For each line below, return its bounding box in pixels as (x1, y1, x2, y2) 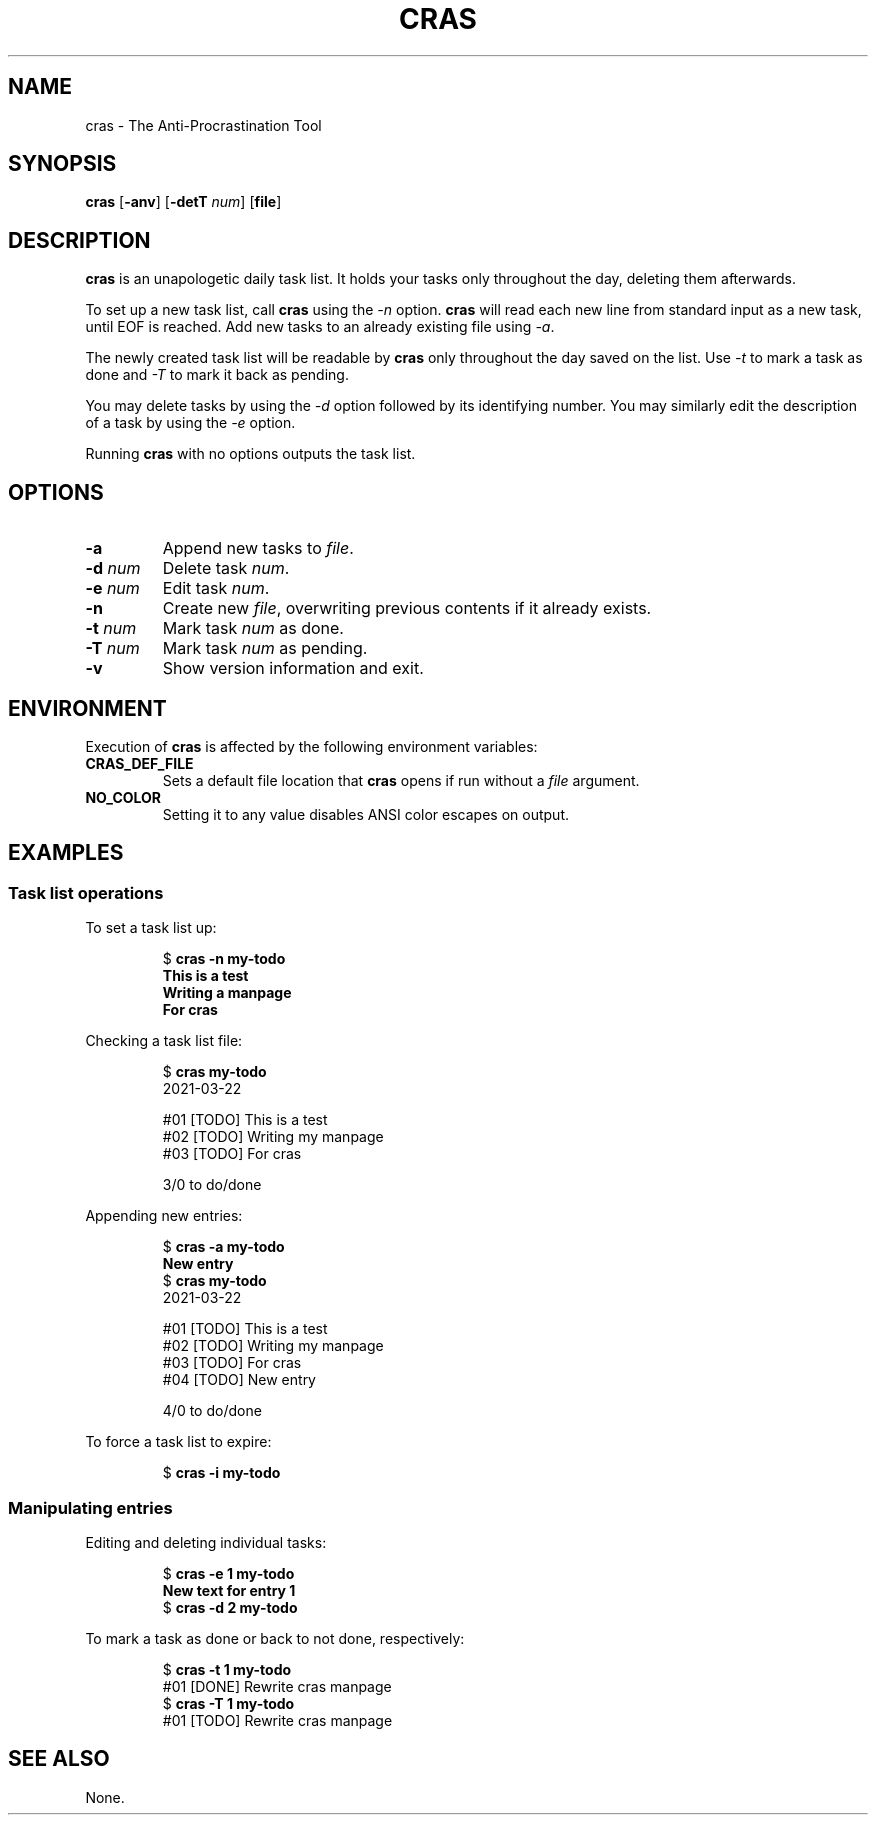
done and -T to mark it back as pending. (85, 366, 349, 384)
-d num (85, 558, 141, 579)
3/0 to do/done (162, 1176, 262, 1194)
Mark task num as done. (162, 618, 344, 639)
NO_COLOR (85, 788, 162, 806)
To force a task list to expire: (85, 1433, 272, 1451)
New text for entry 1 (162, 1581, 296, 1599)
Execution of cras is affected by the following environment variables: (85, 737, 538, 755)
